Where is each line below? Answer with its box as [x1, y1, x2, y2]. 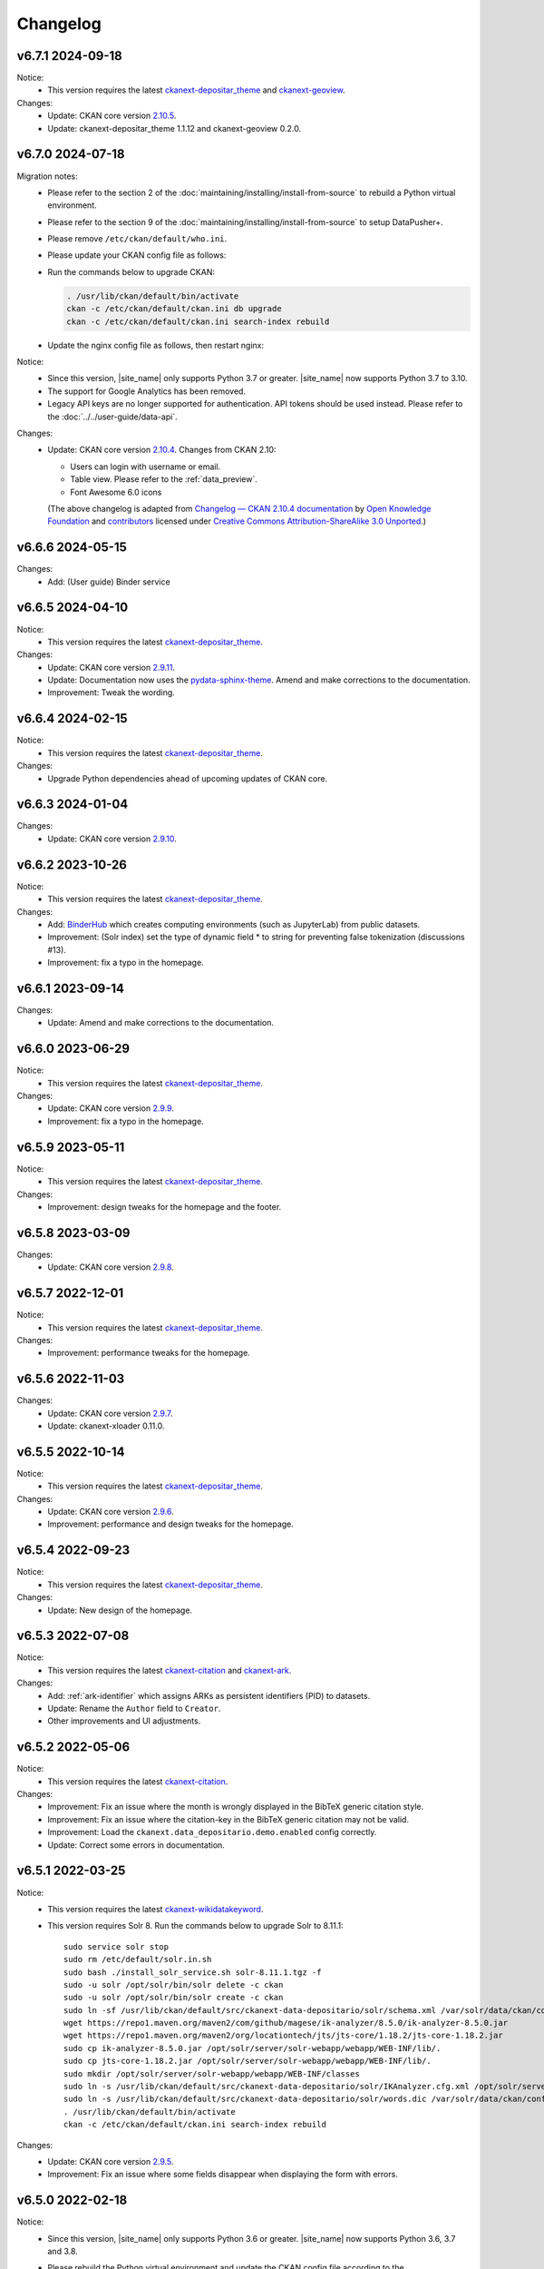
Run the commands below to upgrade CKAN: [47, 266, 215, 277]
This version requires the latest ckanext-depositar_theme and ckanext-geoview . [47, 84, 345, 95]
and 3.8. [47, 2246, 79, 2257]
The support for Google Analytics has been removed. [47, 386, 247, 397]
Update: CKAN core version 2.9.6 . [47, 1507, 174, 1518]
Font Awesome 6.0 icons [70, 486, 162, 497]
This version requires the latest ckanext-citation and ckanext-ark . [47, 1665, 292, 1675]
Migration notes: [16, 171, 79, 182]
